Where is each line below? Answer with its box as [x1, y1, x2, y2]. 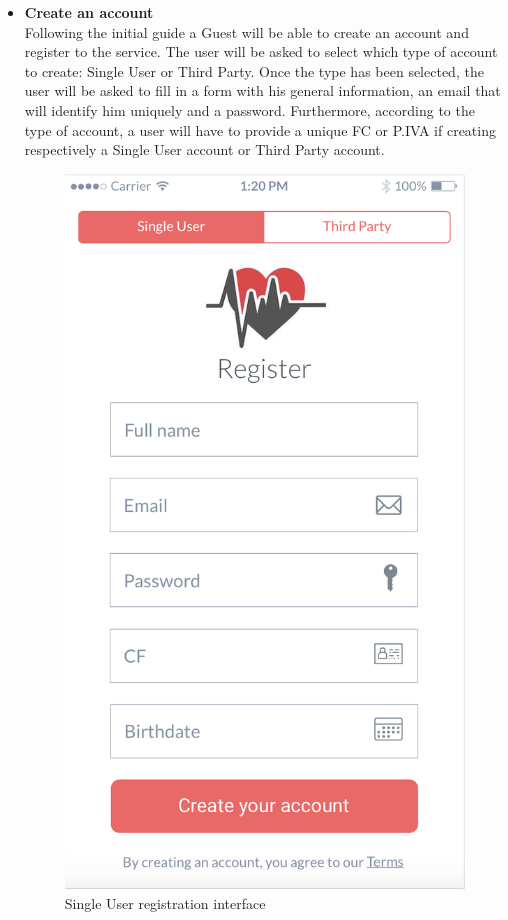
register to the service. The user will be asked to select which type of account [24, 41, 498, 62]
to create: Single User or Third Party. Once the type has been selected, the [24, 60, 484, 81]
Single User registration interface [64, 892, 266, 913]
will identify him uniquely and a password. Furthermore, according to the [24, 99, 475, 120]
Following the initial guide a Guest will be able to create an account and [24, 21, 469, 42]
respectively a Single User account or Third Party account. [24, 139, 385, 160]
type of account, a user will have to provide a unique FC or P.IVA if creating [24, 119, 496, 140]
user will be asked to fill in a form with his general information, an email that [24, 80, 501, 101]
